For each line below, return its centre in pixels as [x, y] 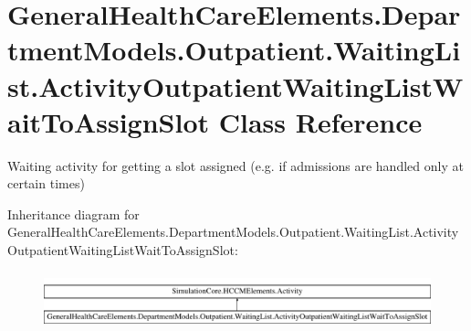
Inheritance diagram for [73, 214]
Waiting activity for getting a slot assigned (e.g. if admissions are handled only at [235, 165]
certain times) [46, 183]
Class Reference [320, 121]
